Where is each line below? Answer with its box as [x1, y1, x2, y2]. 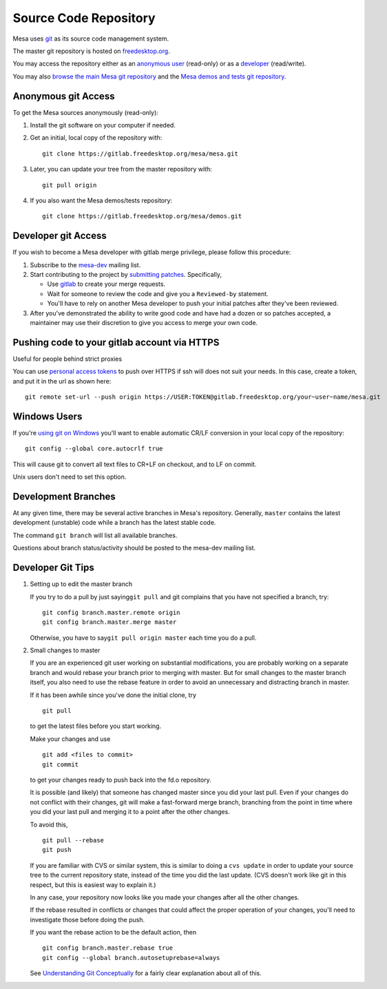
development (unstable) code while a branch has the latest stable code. [12, 519, 216, 527]
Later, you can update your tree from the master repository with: [30, 165, 213, 174]
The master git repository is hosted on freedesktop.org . [12, 47, 170, 55]
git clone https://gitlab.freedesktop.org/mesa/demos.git [42, 212, 242, 220]
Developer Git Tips [12, 562, 94, 574]
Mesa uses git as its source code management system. [12, 34, 169, 43]
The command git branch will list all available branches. [12, 531, 178, 539]
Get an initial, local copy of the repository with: [30, 134, 163, 142]
